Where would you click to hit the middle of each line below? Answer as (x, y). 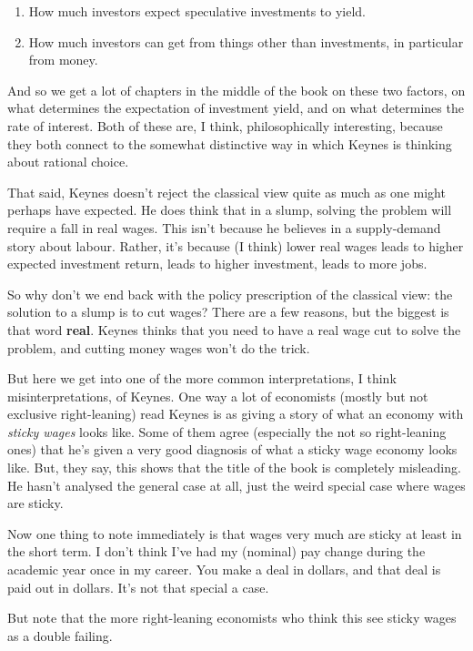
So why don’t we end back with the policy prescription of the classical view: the (230, 294)
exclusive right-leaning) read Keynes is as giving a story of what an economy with (236, 414)
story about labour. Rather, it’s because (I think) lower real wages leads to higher (236, 245)
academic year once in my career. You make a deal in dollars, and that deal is (224, 570)
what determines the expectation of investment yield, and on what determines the (236, 108)
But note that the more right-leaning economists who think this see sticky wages (232, 618)
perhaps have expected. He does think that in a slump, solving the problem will (230, 210)
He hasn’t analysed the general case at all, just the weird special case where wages (236, 485)
